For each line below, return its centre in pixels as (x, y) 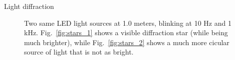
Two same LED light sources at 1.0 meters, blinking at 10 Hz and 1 (128, 23)
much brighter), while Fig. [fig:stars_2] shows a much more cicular (127, 42)
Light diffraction (29, 6)
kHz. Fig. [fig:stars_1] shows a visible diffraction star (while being (126, 32)
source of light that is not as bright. (79, 52)
